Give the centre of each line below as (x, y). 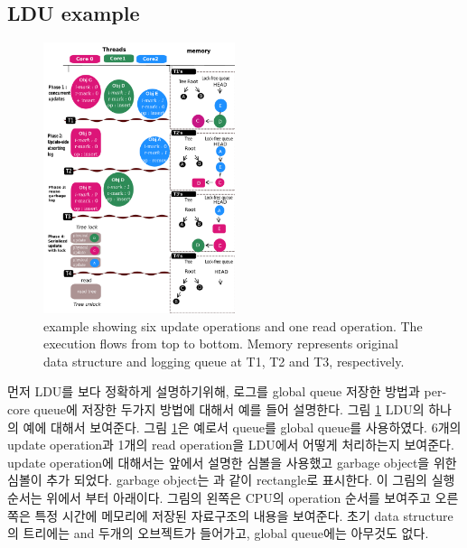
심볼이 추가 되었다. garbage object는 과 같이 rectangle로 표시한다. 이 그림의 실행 (231, 480)
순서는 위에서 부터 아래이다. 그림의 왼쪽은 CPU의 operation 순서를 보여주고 (219, 497)
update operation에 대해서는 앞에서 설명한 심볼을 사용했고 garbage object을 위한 (232, 462)
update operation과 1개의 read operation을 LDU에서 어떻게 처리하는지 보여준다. (231, 445)
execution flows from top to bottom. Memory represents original (221, 344)
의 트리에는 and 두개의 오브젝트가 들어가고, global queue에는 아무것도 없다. (218, 533)
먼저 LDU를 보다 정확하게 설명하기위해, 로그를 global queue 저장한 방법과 (214, 391)
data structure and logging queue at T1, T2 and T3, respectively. (224, 361)
